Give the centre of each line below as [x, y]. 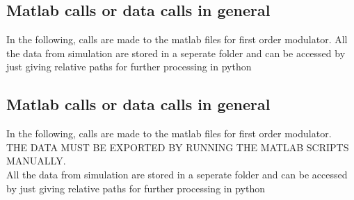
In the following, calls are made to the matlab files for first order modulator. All [177, 39]
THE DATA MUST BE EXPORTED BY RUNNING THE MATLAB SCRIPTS [178, 147]
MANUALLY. [36, 161]
